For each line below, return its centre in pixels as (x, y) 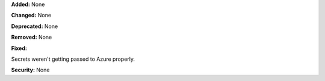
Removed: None (32, 37)
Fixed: (19, 48)
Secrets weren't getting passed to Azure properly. (73, 59)
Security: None (30, 70)
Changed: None (31, 15)
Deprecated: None (35, 26)
